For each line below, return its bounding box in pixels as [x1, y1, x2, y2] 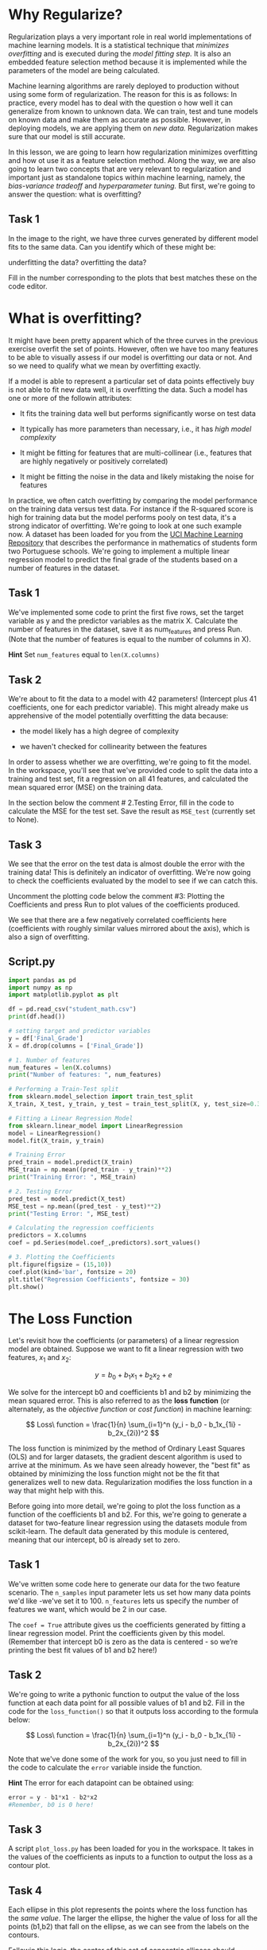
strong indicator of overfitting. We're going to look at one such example [8, 521, 242, 530]
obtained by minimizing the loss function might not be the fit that [8, 1469, 220, 1478]
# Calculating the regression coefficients [8, 1224, 155, 1232]
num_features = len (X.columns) [8, 1063, 112, 1071]
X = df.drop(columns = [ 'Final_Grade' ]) [8, 1042, 145, 1050]
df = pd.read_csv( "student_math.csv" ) [8, 1005, 137, 1013]
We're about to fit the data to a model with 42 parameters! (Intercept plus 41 [8, 694, 257, 704]
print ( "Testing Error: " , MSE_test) [8, 1210, 130, 1218]
